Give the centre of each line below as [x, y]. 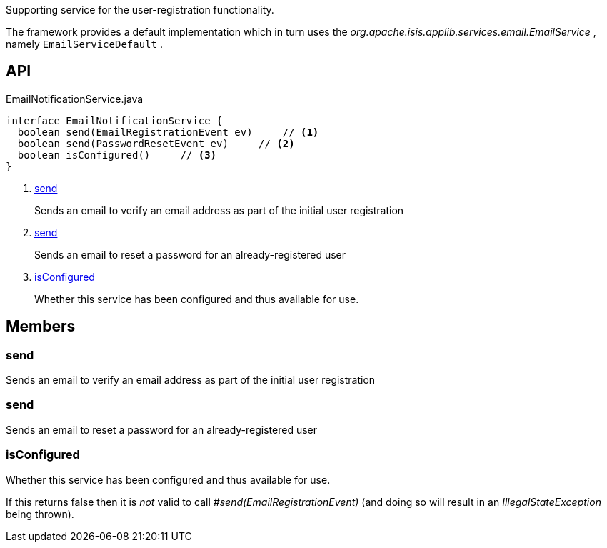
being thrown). [40, 514]
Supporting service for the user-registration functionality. [140, 10]
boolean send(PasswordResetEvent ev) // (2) [156, 143]
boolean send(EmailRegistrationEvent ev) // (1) [168, 132]
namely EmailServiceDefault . [84, 44]
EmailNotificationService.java [75, 99]
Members [41, 327]
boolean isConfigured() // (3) [117, 155]
